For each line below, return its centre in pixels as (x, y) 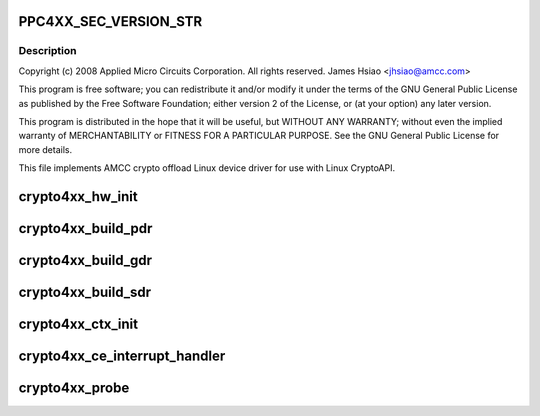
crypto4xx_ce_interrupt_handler (122, 356)
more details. (45, 149)
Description (47, 51)
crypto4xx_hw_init (78, 196)
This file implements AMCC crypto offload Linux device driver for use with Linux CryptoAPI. (206, 168)
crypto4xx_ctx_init (78, 323)
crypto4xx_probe (74, 388)
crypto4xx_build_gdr (85, 260)
